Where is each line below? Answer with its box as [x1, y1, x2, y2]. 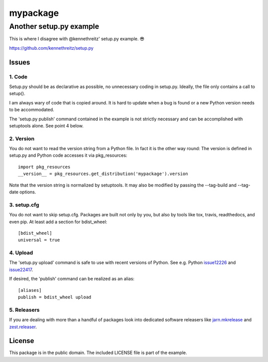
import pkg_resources [18, 164, 70, 170]
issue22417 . [9, 267, 33, 272]
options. [19, 189, 37, 195]
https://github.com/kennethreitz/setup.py [9, 45, 94, 51]
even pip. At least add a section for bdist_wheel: [9, 219, 108, 225]
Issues [9, 58, 30, 67]
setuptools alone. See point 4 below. [9, 122, 84, 129]
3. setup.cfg [9, 201, 40, 208]
